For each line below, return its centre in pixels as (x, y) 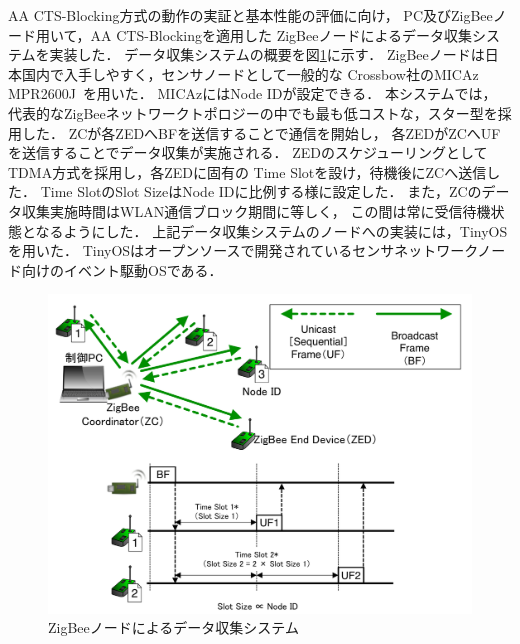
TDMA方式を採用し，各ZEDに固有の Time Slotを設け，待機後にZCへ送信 (247, 171)
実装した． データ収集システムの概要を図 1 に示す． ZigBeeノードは (267, 54)
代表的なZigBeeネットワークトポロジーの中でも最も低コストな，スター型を (253, 112)
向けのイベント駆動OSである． (122, 269)
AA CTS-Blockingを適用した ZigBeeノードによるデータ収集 (281, 34)
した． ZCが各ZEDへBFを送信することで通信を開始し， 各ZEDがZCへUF (261, 132)
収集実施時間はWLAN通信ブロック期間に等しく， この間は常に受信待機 (256, 210)
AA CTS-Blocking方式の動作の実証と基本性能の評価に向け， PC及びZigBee (250, 15)
